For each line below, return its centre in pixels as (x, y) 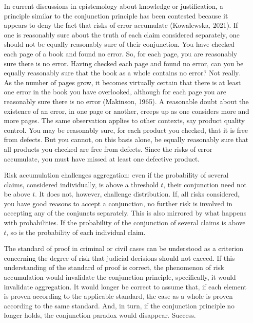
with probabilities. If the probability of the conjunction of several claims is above (125, 223)
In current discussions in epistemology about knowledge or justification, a (114, 6)
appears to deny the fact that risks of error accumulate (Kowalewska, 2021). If (121, 25)
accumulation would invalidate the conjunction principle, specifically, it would (120, 277)
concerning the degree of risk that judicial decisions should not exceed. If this (119, 258)
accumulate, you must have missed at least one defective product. (102, 158)
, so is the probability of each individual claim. (76, 232)
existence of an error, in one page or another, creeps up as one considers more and (127, 111)
